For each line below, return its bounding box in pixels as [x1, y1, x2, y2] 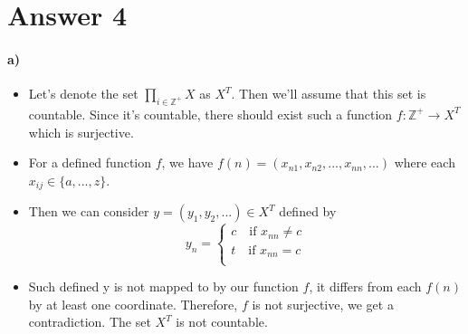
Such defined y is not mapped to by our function [28, 277, 299, 296]
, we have [161, 153, 214, 172]
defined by [279, 202, 337, 221]
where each [394, 153, 455, 172]
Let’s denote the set [28, 84, 138, 103]
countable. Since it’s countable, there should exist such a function [28, 104, 393, 123]
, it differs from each [309, 277, 422, 296]
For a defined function [28, 153, 152, 172]
